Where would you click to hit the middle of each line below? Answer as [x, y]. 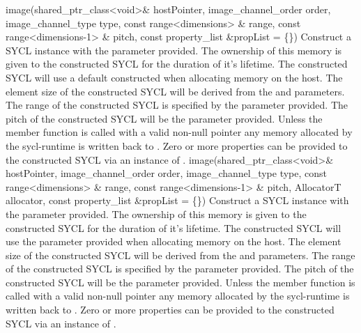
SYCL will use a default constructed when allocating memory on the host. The [174, 77]
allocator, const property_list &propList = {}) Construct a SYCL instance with [177, 200]
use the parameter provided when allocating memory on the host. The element [174, 241]
